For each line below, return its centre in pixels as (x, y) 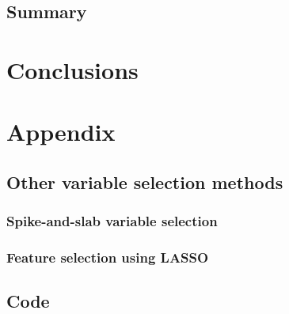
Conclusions (72, 69)
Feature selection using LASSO (108, 257)
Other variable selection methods (145, 182)
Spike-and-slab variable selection (112, 221)
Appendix (61, 132)
